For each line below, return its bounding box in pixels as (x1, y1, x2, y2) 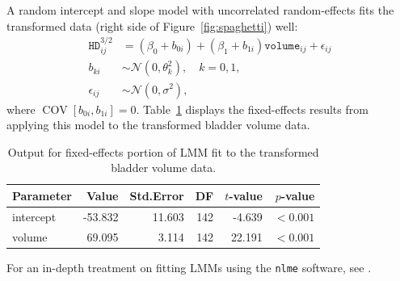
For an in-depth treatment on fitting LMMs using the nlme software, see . (6, 258, 372, 275)
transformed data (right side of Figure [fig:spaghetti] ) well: (6, 17, 298, 34)
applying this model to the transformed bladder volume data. (6, 116, 310, 133)
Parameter (12, 187, 72, 203)
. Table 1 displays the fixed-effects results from (136, 100, 368, 117)
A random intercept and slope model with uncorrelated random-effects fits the (6, 2, 394, 18)
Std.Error (129, 187, 184, 203)
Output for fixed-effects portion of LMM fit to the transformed (7, 143, 319, 160)
